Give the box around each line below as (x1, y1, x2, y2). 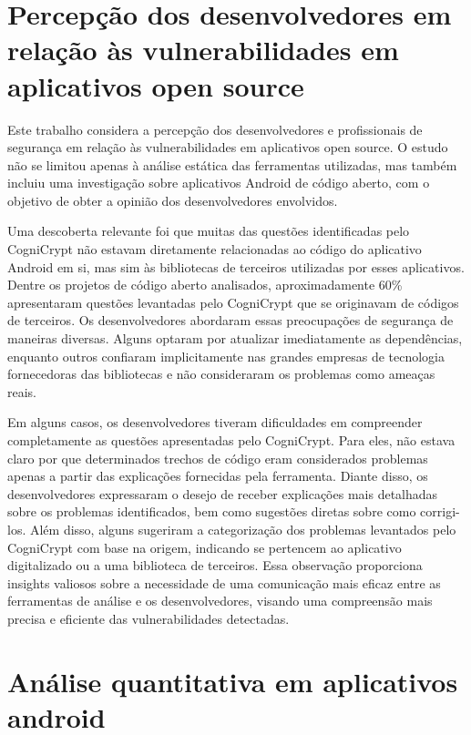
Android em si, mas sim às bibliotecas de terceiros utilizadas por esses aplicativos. (7, 257, 465, 276)
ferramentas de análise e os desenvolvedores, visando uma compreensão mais (7, 591, 433, 610)
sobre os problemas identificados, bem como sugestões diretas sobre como (7, 502, 416, 521)
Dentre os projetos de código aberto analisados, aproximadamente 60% (7, 275, 403, 294)
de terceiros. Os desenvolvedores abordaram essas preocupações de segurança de (7, 311, 454, 330)
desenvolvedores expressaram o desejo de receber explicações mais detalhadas (7, 484, 438, 503)
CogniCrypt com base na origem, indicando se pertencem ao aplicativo (7, 537, 402, 556)
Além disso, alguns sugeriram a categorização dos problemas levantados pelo (29, 519, 456, 538)
